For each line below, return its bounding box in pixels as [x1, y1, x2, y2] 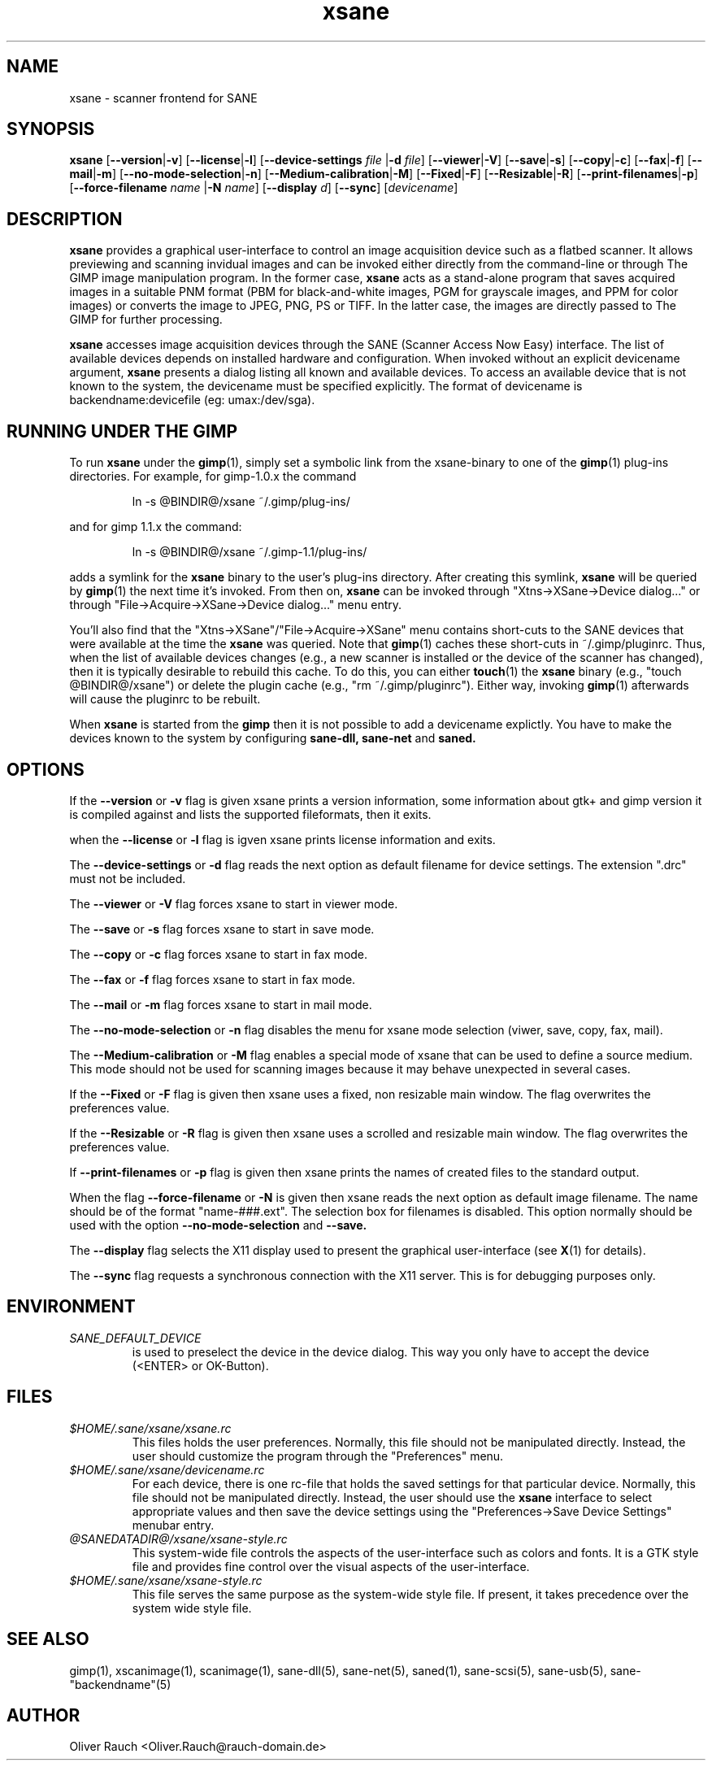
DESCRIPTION [7, 208, 123, 229]
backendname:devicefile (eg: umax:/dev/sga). [69, 393, 315, 407]
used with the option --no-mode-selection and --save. [69, 1217, 367, 1232]
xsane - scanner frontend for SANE [69, 90, 258, 105]
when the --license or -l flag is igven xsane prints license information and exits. [69, 832, 496, 847]
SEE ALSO [7, 1629, 89, 1650]
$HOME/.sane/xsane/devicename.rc [69, 1462, 265, 1477]
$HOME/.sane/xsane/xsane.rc [69, 1421, 232, 1435]
